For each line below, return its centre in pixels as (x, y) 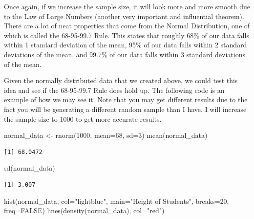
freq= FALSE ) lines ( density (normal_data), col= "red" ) (84, 210)
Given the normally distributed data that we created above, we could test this (121, 80)
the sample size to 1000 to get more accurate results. (83, 119)
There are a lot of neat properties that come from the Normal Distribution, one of (127, 26)
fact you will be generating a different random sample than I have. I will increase (125, 109)
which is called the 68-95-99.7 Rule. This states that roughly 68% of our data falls (127, 35)
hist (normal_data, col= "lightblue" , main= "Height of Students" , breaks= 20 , (116, 201)
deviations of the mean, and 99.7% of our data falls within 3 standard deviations (125, 54)
